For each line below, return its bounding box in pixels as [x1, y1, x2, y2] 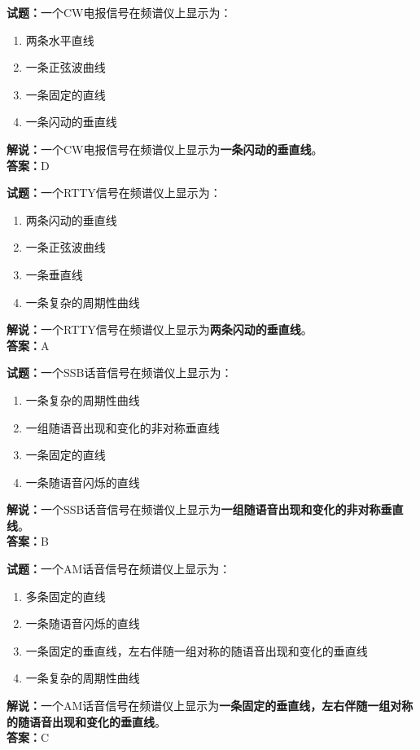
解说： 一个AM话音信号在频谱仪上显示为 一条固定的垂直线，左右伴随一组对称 [7, 697, 413, 714]
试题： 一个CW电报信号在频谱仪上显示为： [7, 4, 232, 20]
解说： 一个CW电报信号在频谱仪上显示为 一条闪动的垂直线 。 [7, 140, 323, 157]
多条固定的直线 [25, 587, 106, 604]
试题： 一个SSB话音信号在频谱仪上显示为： [7, 364, 233, 381]
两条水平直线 [25, 31, 94, 48]
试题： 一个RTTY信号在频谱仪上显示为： [7, 184, 221, 201]
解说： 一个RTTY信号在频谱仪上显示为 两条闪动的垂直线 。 [7, 321, 313, 338]
